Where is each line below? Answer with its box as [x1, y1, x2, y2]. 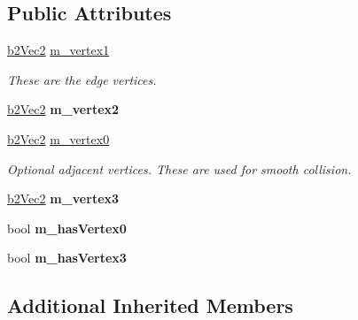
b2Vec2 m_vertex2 [7, 100, 120, 118]
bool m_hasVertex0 [7, 218, 127, 237]
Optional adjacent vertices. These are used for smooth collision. [7, 159, 352, 178]
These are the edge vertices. [7, 70, 157, 88]
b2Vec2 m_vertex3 [7, 189, 120, 208]
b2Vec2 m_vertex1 [7, 41, 110, 59]
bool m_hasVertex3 [7, 248, 127, 267]
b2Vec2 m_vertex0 [7, 129, 110, 148]
